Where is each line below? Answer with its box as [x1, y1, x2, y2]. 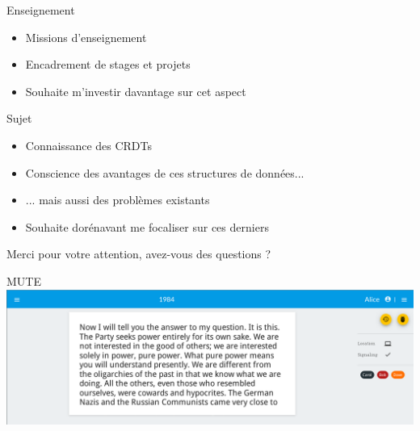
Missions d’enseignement [25, 28, 147, 45]
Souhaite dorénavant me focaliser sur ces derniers [25, 218, 269, 235]
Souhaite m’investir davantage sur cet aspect [25, 82, 246, 99]
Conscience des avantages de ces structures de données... [25, 164, 304, 181]
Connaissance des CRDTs [25, 136, 153, 153]
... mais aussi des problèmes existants [25, 191, 210, 208]
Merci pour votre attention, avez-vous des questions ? [6, 245, 271, 262]
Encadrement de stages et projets [25, 56, 191, 73]
